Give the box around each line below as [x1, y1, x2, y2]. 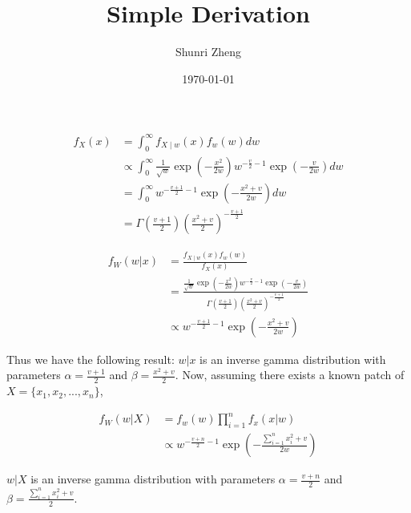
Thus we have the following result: [6, 350, 175, 367]
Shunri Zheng [175, 43, 242, 60]
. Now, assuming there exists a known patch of [175, 366, 405, 383]
